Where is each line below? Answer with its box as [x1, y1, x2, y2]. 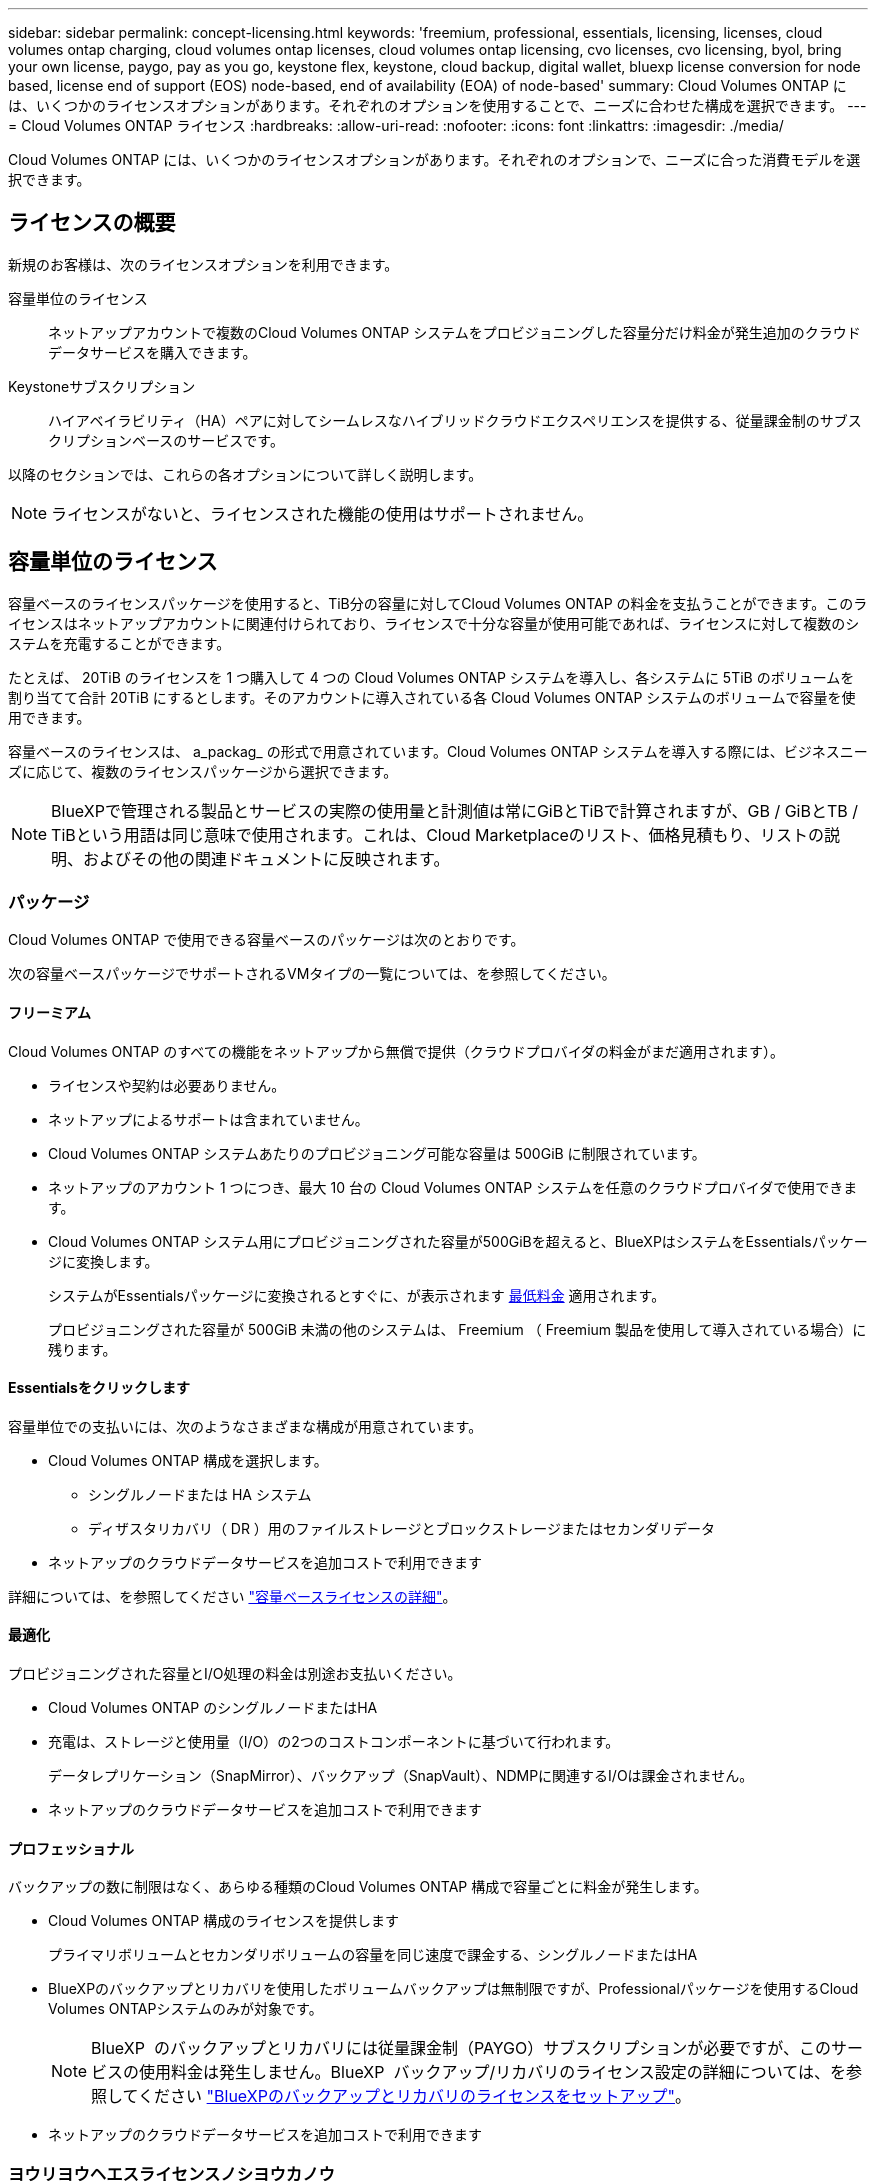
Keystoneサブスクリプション [8, 377, 196, 395]
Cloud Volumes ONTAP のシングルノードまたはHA [48, 1699, 378, 1717]
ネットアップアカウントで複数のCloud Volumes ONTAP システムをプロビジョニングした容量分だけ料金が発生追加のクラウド [48, 323, 861, 341]
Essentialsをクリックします [8, 1379, 190, 1397]
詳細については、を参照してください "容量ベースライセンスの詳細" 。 [8, 1587, 457, 1605]
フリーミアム [8, 1004, 92, 1022]
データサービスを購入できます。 [48, 343, 257, 361]
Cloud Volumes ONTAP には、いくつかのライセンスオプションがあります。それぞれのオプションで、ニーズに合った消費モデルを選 [8, 151, 861, 168]
